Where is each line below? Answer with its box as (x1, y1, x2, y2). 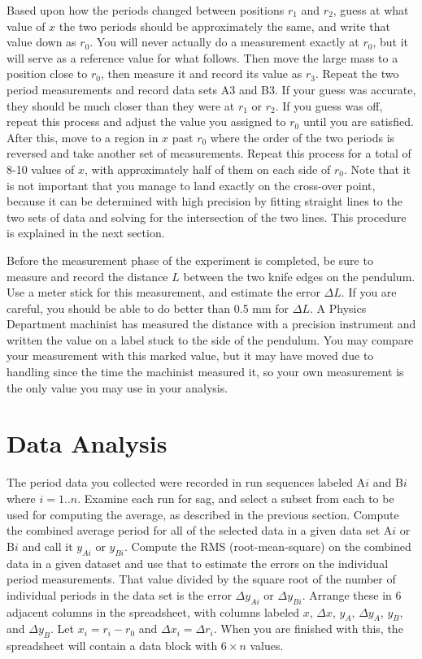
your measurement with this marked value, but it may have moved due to (7, 347, 374, 364)
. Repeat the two (315, 65, 399, 82)
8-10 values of (7, 160, 75, 177)
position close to (7, 65, 88, 82)
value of (7, 17, 46, 34)
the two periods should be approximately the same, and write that (59, 17, 390, 34)
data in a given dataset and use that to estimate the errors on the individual (7, 554, 389, 571)
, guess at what (333, 2, 409, 18)
